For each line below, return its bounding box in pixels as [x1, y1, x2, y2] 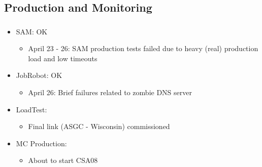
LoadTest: [16, 104, 47, 114]
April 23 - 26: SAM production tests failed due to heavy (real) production [28, 43, 258, 54]
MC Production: [16, 138, 67, 148]
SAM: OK [16, 26, 48, 36]
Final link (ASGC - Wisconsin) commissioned [28, 121, 170, 132]
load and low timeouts [28, 53, 97, 63]
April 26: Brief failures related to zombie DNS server [28, 87, 192, 98]
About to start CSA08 [28, 155, 98, 165]
